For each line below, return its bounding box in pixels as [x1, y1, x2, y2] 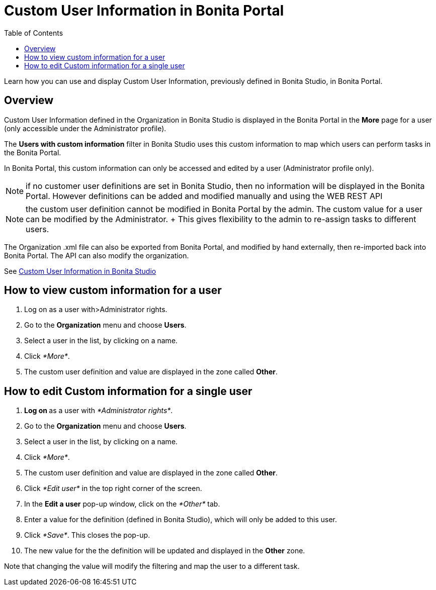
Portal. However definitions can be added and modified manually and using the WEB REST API [26, 190, 383, 201]
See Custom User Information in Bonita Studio [4, 266, 156, 275]
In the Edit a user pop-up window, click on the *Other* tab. [24, 500, 220, 509]
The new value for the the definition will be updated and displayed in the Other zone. [24, 546, 305, 555]
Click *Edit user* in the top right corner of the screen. [24, 484, 202, 493]
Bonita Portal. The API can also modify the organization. [4, 251, 189, 260]
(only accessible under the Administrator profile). [4, 124, 166, 133]
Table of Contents [4, 28, 63, 37]
